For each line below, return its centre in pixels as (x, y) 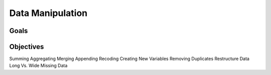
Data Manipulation (48, 13)
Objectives (27, 47)
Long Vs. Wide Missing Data (38, 65)
